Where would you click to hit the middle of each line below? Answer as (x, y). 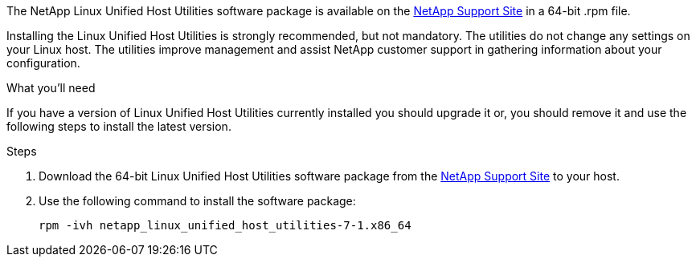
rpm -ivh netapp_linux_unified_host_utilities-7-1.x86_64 (225, 225)
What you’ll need (51, 88)
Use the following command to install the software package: (197, 201)
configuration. (43, 63)
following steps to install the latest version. (119, 126)
